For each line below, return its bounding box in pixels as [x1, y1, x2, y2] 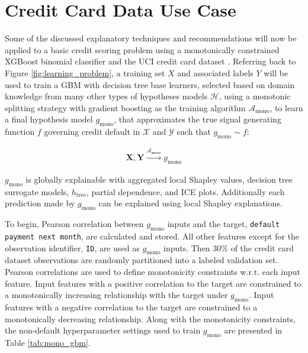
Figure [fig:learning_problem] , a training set [5, 66, 165, 79]
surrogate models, [5, 185, 69, 197]
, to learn [269, 101, 303, 114]
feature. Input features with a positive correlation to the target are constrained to [5, 277, 301, 289]
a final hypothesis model [5, 113, 93, 125]
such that [177, 125, 211, 138]
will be [264, 66, 288, 79]
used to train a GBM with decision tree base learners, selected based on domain [5, 78, 295, 90]
